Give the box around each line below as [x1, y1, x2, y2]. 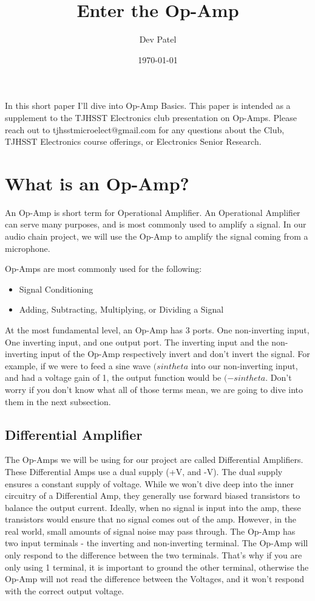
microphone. [5, 241, 50, 254]
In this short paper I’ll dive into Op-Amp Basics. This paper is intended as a [5, 99, 291, 112]
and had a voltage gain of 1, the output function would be [5, 371, 222, 384]
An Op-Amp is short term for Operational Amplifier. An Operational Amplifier [5, 206, 300, 218]
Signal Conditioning [19, 282, 93, 295]
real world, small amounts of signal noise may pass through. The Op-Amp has [5, 524, 296, 537]
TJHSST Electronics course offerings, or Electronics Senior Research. [5, 135, 262, 148]
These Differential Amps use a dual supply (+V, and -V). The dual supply [5, 465, 283, 478]
